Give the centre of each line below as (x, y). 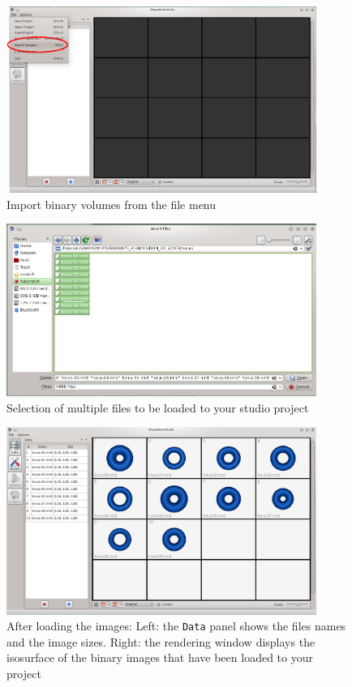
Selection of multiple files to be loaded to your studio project (158, 407)
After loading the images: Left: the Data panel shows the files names (176, 626)
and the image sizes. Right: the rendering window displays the (161, 641)
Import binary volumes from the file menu (112, 204)
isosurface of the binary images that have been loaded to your (160, 657)
